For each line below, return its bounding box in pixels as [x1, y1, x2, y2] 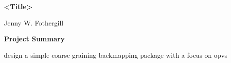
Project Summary [4, 34, 65, 44]
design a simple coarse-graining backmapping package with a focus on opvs [4, 50, 228, 60]
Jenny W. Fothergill [4, 17, 64, 27]
